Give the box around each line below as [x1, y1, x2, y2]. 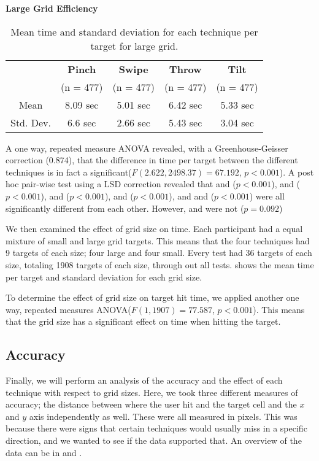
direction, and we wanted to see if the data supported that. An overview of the [6, 434, 302, 447]
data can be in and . [6, 446, 82, 459]
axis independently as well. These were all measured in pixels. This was [29, 409, 298, 422]
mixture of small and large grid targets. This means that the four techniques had [6, 234, 310, 247]
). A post [279, 165, 314, 178]
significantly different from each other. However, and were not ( [6, 201, 244, 214]
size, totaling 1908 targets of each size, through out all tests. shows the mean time [6, 258, 314, 271]
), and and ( [169, 189, 215, 202]
